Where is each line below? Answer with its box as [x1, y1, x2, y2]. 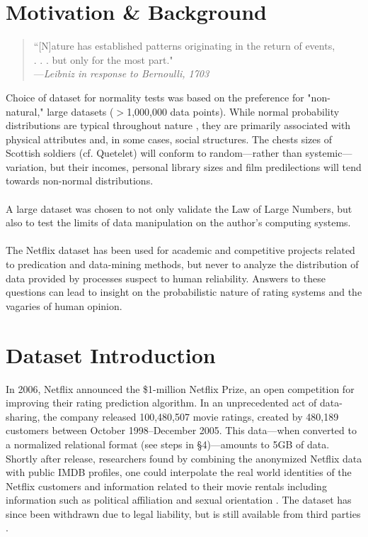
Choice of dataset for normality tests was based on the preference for [6, 89, 304, 104]
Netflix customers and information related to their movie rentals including [6, 478, 327, 493]
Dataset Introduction [6, 340, 216, 369]
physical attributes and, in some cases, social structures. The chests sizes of [6, 131, 333, 146]
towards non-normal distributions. [6, 173, 154, 188]
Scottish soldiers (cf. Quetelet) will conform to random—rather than [6, 145, 302, 160]
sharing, [6, 409, 40, 423]
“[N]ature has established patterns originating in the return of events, [33, 38, 335, 53]
